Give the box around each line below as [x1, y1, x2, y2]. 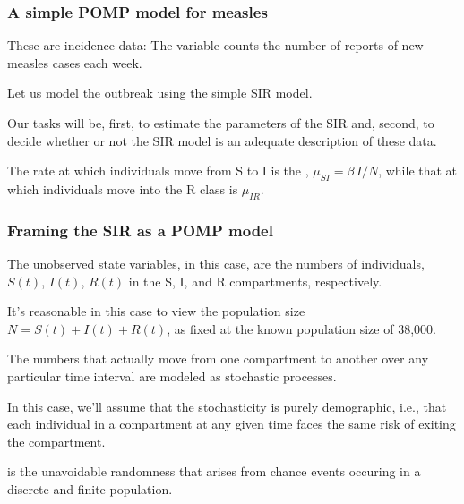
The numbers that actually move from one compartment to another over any [7, 349, 429, 368]
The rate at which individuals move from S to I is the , [7, 161, 309, 180]
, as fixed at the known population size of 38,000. [167, 319, 436, 337]
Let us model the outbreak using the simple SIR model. [7, 83, 313, 102]
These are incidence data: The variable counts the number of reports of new [7, 36, 424, 55]
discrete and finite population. [7, 479, 173, 498]
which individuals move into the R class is [7, 179, 238, 198]
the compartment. [7, 431, 106, 450]
